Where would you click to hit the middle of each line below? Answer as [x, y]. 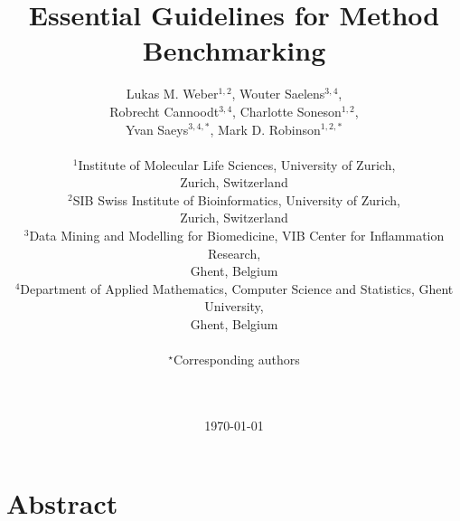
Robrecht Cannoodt [164, 111]
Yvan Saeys [157, 129]
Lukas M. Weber [172, 94]
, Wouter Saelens [278, 94]
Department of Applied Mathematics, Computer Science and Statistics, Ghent [237, 288]
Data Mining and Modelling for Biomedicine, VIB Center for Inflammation [237, 236]
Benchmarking [234, 50]
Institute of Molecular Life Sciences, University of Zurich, [237, 164]
